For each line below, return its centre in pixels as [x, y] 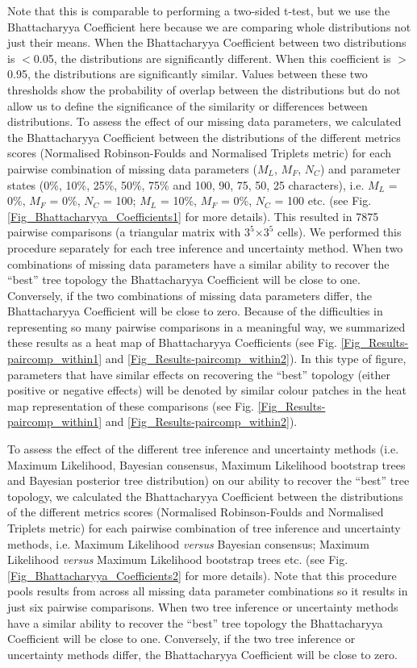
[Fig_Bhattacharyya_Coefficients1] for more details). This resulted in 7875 [193, 216]
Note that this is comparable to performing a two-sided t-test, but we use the [199, 10]
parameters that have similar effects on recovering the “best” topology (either [199, 374]
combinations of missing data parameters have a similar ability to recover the [198, 263]
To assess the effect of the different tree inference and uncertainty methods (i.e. [203, 449]
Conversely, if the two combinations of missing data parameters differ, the [190, 295]
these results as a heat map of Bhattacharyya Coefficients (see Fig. [172, 342]
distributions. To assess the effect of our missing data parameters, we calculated [204, 121]
